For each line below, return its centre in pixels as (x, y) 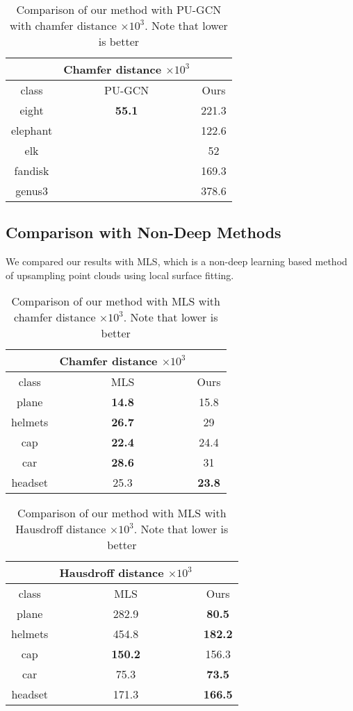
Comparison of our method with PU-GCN (119, 9)
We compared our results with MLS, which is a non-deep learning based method (176, 261)
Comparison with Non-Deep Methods (143, 232)
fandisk (32, 170)
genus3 (32, 191)
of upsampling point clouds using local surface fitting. (120, 275)
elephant (32, 130)
